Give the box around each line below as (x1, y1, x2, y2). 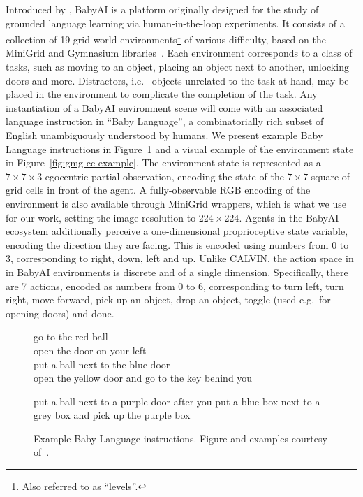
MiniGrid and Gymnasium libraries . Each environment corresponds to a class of (6, 45, 353, 60)
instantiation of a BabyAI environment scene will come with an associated (6, 100, 323, 115)
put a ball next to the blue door (34, 356, 170, 371)
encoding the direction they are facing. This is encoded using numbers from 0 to (6, 237, 349, 252)
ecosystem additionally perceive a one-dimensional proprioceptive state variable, (6, 224, 348, 238)
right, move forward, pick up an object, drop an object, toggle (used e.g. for (6, 292, 331, 307)
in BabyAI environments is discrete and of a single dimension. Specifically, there (6, 264, 348, 279)
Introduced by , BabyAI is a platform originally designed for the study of (6, 2, 319, 16)
